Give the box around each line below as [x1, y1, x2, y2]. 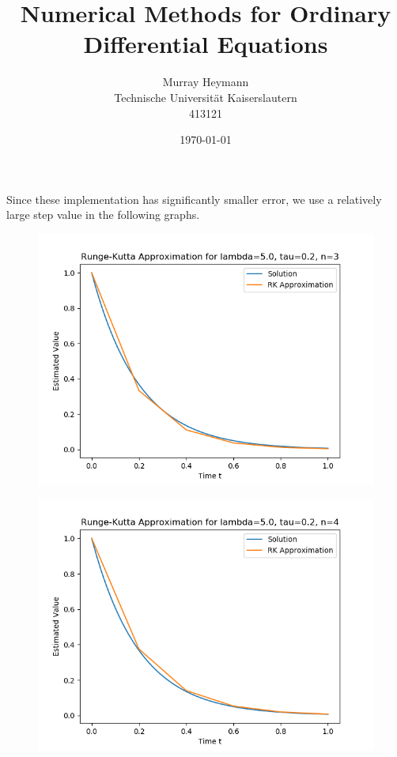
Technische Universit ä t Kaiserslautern [114, 89, 297, 105]
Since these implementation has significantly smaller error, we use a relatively [6, 190, 382, 207]
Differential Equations [83, 28, 328, 60]
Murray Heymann [162, 73, 249, 90]
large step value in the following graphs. [6, 206, 200, 223]
